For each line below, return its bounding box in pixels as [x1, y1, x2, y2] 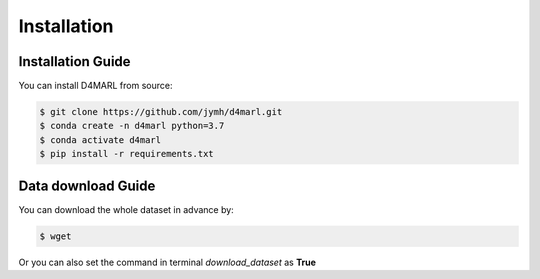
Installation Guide [18, 53, 131, 70]
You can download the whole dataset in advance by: [18, 203, 234, 215]
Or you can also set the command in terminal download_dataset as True [18, 256, 317, 268]
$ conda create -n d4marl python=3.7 [39, 120, 225, 132]
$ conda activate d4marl [39, 134, 162, 145]
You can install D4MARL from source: [18, 80, 173, 92]
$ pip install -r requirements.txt [39, 148, 214, 160]
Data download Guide [18, 177, 156, 194]
